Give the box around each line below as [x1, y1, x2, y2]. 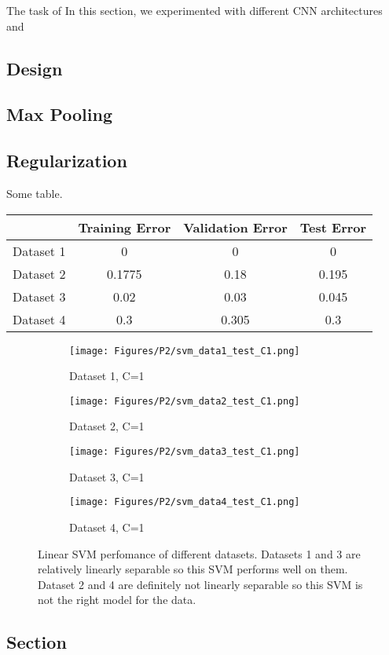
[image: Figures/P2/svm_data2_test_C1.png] [69, 395, 300, 407]
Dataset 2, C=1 [69, 418, 145, 434]
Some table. [6, 185, 63, 201]
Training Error [78, 218, 171, 236]
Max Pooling [6, 102, 113, 126]
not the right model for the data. [38, 591, 196, 608]
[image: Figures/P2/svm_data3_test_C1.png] [69, 446, 300, 458]
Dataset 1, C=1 [69, 368, 145, 384]
